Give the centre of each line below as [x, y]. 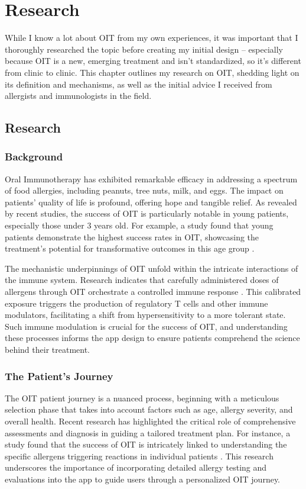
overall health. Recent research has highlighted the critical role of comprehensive [150, 421]
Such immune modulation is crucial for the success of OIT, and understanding [146, 326]
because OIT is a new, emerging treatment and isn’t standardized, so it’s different [153, 61]
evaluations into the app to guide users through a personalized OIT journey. [143, 479]
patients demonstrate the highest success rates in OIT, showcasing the [132, 237]
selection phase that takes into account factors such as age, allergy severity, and [149, 409]
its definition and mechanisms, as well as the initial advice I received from [139, 84]
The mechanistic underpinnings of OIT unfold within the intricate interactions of [152, 268]
